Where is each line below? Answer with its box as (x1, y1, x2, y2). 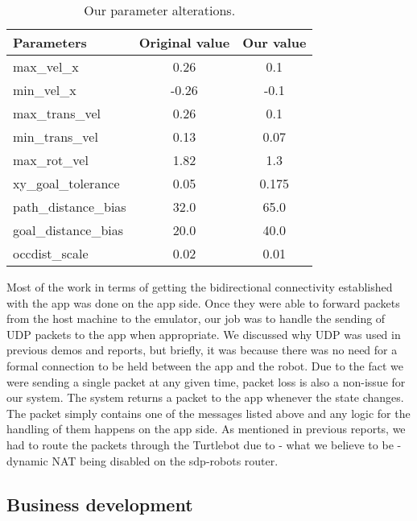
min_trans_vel (13, 127, 98, 146)
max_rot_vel (13, 151, 89, 169)
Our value (242, 33, 307, 52)
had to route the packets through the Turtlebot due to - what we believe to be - (6, 436, 402, 453)
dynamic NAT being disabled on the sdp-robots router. (6, 452, 279, 469)
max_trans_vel (13, 104, 101, 122)
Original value (138, 33, 230, 52)
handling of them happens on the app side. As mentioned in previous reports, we (6, 420, 406, 437)
